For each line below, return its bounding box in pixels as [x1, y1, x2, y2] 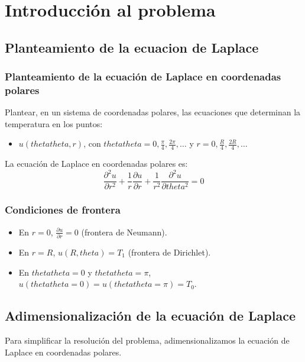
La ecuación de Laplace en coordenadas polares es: [5, 157, 188, 170]
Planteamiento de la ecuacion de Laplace [5, 38, 259, 56]
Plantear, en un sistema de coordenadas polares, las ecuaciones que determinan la [5, 106, 301, 118]
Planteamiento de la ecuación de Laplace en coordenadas [5, 69, 281, 84]
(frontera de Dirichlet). [128, 246, 211, 258]
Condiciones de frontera [5, 202, 121, 217]
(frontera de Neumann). [81, 225, 167, 238]
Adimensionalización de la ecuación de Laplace [5, 306, 296, 325]
